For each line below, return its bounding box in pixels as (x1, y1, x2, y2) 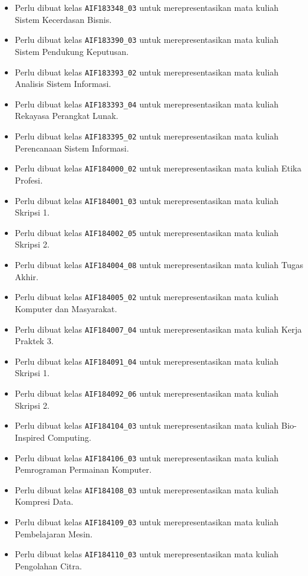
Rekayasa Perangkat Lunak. (14, 109, 119, 122)
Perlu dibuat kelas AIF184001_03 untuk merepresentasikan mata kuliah (14, 194, 279, 206)
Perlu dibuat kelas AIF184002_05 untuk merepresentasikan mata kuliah (14, 226, 279, 238)
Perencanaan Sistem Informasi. (14, 141, 129, 154)
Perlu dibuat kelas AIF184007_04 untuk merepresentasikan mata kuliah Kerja (14, 322, 302, 335)
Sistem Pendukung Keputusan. (14, 45, 129, 57)
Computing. (47, 430, 92, 443)
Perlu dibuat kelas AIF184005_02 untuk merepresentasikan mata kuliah (14, 290, 279, 303)
